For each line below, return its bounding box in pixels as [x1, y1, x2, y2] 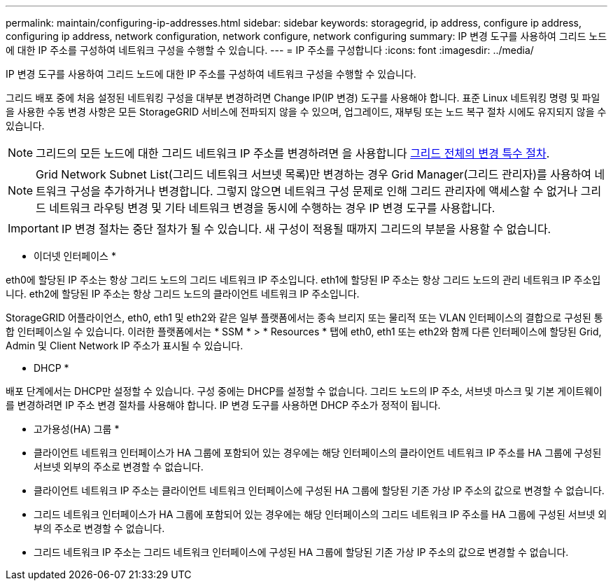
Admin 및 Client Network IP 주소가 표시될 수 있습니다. [6, 340, 244, 351]
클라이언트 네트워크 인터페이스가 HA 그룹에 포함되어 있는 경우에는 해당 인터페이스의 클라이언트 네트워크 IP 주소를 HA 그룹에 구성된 [34, 447, 602, 459]
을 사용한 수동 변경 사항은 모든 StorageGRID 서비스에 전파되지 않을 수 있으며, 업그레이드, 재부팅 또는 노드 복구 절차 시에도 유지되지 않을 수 [6, 106, 607, 118]
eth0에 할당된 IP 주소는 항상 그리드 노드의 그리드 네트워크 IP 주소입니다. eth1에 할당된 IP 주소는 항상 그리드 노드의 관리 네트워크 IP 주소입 [6, 274, 601, 286]
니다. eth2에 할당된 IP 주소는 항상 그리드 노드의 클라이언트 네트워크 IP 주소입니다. [6, 288, 360, 300]
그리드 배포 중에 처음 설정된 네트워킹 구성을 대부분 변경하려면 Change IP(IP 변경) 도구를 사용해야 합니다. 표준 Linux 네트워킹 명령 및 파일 [6, 92, 600, 104]
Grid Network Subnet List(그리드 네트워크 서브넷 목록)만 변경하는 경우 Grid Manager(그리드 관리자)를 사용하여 [36, 167, 592, 181]
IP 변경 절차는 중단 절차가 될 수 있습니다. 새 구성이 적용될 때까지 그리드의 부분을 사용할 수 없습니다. [61, 222, 551, 236]
